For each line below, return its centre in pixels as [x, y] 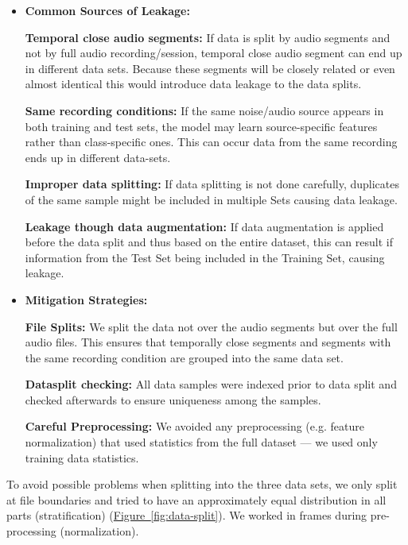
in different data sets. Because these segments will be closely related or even [210, 68]
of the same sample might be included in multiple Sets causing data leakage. [211, 199]
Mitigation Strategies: [86, 299]
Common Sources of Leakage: [107, 10]
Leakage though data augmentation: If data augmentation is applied [204, 226]
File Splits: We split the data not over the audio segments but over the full [211, 326]
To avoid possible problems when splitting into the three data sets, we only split [202, 484]
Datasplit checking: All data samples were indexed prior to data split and [211, 384]
